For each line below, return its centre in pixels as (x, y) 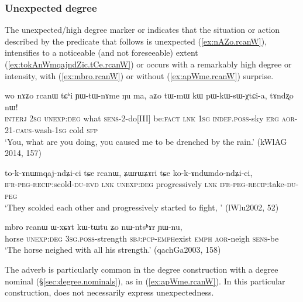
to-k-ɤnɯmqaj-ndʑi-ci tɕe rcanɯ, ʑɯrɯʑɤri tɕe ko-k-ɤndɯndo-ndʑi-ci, (129, 172)
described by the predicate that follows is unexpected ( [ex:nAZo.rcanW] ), (136, 41)
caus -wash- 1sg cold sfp (57, 129)
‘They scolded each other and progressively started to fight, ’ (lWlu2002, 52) (142, 207)
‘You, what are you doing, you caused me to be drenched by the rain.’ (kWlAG (146, 141)
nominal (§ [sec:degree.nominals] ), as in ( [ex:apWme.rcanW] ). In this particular (145, 281)
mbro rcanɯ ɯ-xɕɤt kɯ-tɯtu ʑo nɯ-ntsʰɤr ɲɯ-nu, (94, 227)
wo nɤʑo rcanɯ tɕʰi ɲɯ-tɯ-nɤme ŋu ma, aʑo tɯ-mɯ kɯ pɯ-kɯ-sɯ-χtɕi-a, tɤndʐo (149, 95)
